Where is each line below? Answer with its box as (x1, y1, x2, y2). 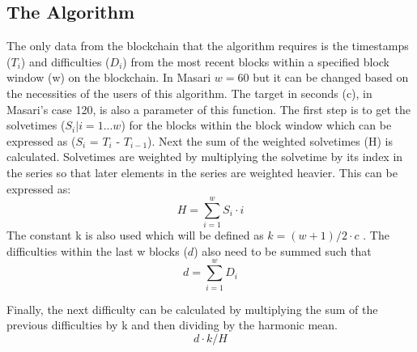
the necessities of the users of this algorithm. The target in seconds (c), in (6, 84, 372, 101)
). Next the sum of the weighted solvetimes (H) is (147, 132, 393, 149)
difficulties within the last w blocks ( (6, 242, 188, 259)
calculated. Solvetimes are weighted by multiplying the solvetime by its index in (6, 148, 403, 165)
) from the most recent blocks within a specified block (122, 53, 389, 70)
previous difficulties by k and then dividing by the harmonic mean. (6, 316, 338, 333)
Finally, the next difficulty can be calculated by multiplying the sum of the (6, 300, 378, 317)
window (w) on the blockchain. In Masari (6, 69, 211, 86)
